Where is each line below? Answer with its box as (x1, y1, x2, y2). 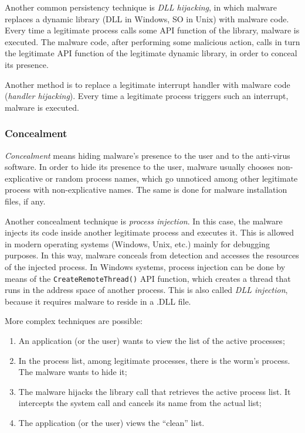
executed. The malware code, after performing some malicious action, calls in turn (5, 35, 300, 47)
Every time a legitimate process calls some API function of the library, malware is (5, 24, 300, 36)
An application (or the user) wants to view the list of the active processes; (18, 334, 285, 346)
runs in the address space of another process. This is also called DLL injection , (5, 284, 288, 296)
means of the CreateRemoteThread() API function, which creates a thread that (5, 272, 291, 284)
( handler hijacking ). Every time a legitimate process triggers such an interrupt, (5, 90, 289, 102)
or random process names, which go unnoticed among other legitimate (45, 172, 298, 184)
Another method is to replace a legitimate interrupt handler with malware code (5, 78, 290, 90)
